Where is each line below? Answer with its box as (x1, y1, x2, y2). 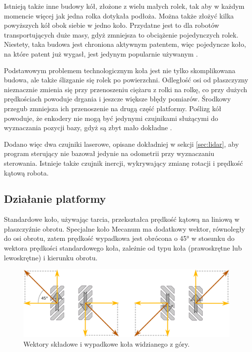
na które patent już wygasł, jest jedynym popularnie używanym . (4, 48, 198, 59)
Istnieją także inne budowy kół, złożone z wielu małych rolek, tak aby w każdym (4, 1, 245, 11)
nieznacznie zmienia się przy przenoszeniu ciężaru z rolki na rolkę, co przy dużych (4, 84, 248, 94)
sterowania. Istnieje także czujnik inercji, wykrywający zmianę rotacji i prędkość (4, 157, 243, 168)
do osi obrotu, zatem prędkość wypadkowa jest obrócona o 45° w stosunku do (4, 233, 234, 243)
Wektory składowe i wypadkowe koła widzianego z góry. (23, 338, 190, 349)
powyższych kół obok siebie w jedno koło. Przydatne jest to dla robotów (4, 20, 219, 30)
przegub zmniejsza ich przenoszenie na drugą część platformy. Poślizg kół (4, 103, 221, 113)
